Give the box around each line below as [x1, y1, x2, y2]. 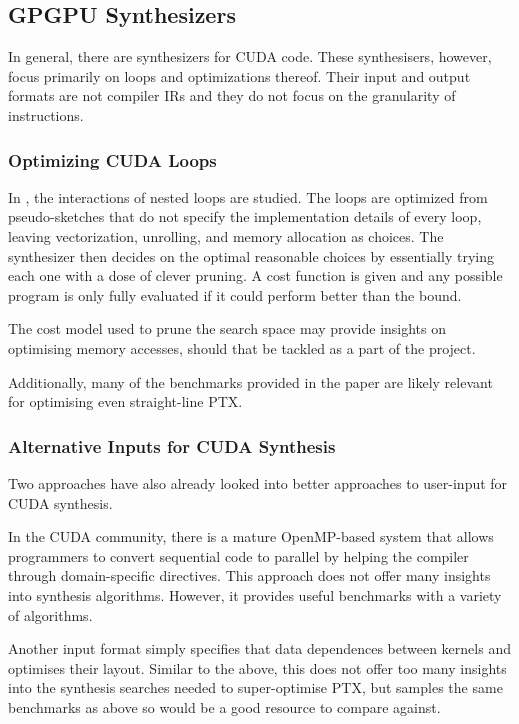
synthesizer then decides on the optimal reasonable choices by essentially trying [8, 245, 494, 266]
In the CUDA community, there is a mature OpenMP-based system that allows [8, 526, 494, 547]
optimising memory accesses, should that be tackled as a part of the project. [8, 337, 476, 358]
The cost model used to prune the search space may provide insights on [8, 318, 447, 339]
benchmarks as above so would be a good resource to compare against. [8, 696, 441, 717]
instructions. [8, 104, 84, 125]
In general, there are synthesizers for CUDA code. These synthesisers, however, [8, 46, 492, 67]
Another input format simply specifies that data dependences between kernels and [8, 638, 511, 659]
